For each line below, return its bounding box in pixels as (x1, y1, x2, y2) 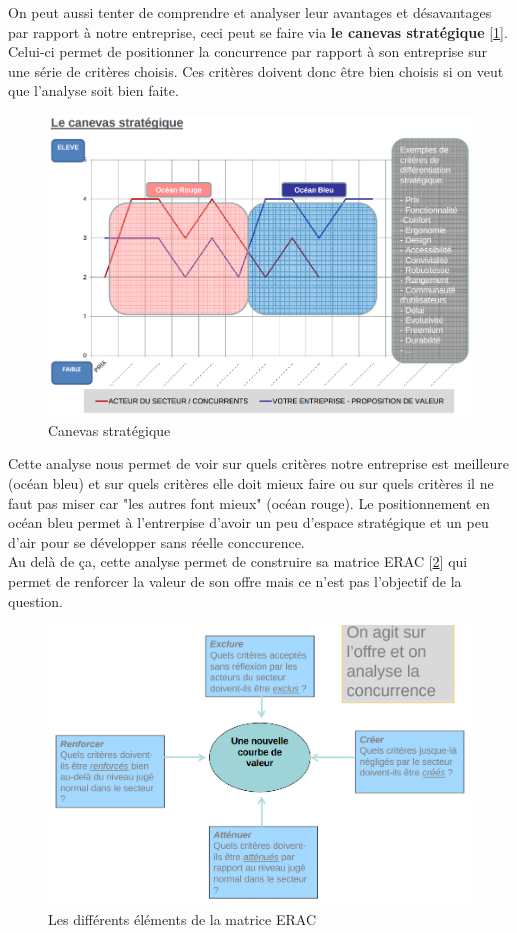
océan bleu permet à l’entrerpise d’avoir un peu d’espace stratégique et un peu (8, 512, 489, 533)
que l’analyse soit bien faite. (8, 80, 179, 101)
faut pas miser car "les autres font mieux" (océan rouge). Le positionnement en (8, 492, 491, 513)
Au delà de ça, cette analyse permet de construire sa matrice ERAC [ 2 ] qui (8, 551, 468, 572)
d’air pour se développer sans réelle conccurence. (8, 531, 305, 552)
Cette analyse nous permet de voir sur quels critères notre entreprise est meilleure (8, 453, 509, 474)
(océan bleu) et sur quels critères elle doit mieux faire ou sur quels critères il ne (8, 473, 494, 494)
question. (8, 590, 63, 611)
